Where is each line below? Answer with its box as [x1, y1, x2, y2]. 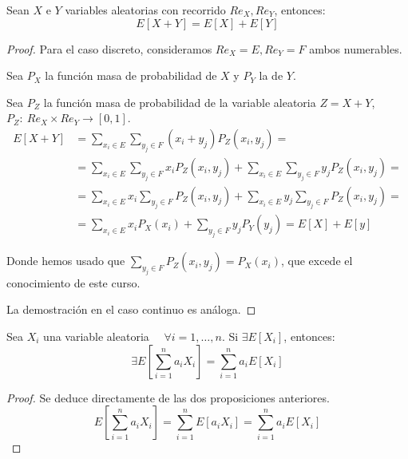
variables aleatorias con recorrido [65, 2, 226, 18]
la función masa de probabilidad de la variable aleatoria [43, 93, 316, 110]
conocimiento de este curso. [6, 274, 141, 291]
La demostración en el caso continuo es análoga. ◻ [6, 301, 256, 318]
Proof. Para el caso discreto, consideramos [6, 40, 212, 57]
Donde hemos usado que [6, 252, 125, 269]
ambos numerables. [309, 40, 402, 57]
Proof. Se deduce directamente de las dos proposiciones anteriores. [6, 389, 330, 406]
